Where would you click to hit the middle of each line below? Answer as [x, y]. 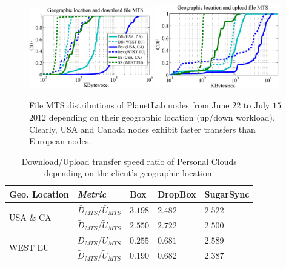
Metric [92, 194]
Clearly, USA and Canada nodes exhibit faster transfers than [142, 129]
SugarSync [227, 194]
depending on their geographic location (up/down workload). [162, 117]
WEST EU [29, 247]
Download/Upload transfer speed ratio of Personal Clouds [129, 161]
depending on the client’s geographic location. [129, 173]
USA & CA [30, 217]
